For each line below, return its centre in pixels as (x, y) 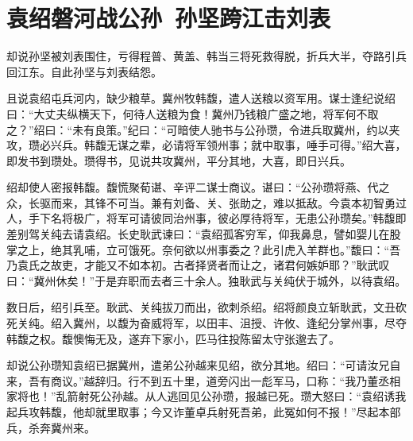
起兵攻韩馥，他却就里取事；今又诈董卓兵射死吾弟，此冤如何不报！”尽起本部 (204, 412)
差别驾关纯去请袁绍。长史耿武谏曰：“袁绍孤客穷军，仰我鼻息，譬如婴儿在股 (204, 234)
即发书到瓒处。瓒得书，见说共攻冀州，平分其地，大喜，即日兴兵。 (179, 160)
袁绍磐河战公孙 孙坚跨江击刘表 (169, 18)
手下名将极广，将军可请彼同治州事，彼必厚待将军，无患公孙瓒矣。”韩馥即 (217, 218)
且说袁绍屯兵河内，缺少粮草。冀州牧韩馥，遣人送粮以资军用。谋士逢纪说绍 (201, 98)
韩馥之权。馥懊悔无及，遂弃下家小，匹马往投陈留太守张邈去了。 (173, 338)
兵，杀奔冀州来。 (51, 427)
